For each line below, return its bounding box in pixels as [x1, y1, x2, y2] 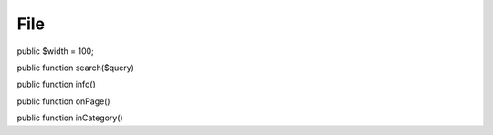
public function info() [16, 78, 96, 90]
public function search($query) [16, 62, 134, 73]
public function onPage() [16, 96, 110, 107]
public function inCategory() [16, 112, 123, 123]
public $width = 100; [16, 46, 95, 57]
